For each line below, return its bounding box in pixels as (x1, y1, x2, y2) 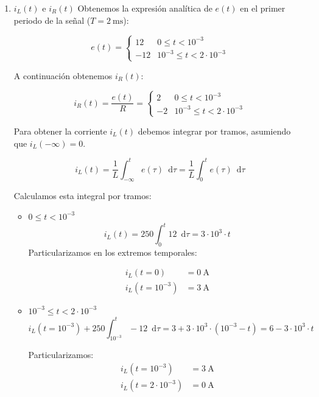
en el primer (240, 2, 286, 14)
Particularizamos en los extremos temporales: (28, 245, 197, 258)
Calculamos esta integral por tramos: (13, 189, 152, 202)
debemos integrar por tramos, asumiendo (138, 124, 291, 137)
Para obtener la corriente (13, 124, 107, 137)
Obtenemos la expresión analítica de (77, 2, 212, 14)
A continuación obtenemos (13, 69, 113, 82)
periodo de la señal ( (13, 13, 91, 26)
